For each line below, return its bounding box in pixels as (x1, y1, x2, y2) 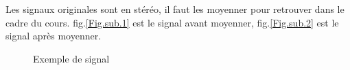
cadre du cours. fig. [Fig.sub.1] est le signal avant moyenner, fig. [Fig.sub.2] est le (5, 15, 339, 29)
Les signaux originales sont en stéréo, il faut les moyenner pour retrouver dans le (5, 2, 345, 16)
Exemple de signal (33, 51, 110, 65)
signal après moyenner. (5, 29, 102, 43)
